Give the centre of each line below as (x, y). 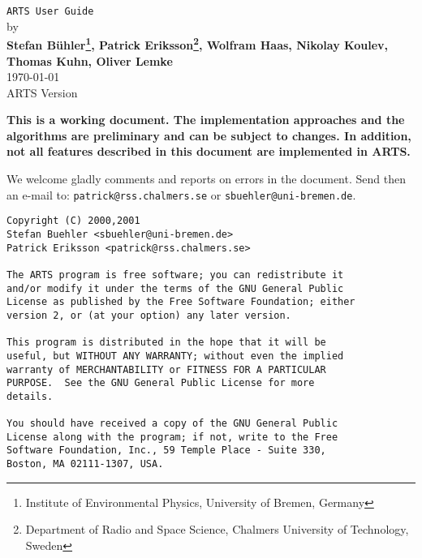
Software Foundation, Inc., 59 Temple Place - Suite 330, (166, 451)
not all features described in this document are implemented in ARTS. (209, 151)
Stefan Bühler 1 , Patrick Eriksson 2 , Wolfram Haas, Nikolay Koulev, (197, 43)
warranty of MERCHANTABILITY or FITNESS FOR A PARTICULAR (166, 369)
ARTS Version (42, 92)
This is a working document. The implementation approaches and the (206, 120)
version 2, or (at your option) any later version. (149, 315)
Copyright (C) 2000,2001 (73, 221)
